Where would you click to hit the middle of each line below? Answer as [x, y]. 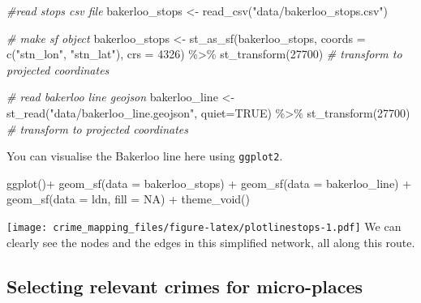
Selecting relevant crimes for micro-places [185, 286]
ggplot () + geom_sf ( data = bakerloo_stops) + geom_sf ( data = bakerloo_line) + [209, 183]
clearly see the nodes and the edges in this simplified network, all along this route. [211, 242]
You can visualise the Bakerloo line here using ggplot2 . [145, 156]
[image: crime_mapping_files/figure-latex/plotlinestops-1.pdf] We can [204, 226]
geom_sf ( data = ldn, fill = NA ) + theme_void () [129, 199]
